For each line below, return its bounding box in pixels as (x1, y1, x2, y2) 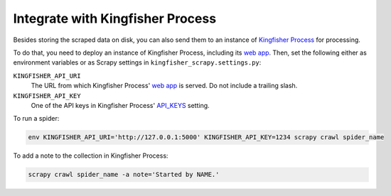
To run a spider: (13, 114, 60, 123)
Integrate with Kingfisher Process (13, 11, 217, 26)
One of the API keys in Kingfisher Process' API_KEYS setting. (31, 101, 210, 109)
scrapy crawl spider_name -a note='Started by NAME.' (28, 170, 220, 179)
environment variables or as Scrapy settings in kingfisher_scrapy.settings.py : (13, 58, 262, 67)
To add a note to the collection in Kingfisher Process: (13, 151, 168, 160)
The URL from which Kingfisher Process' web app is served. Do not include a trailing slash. (31, 82, 298, 90)
